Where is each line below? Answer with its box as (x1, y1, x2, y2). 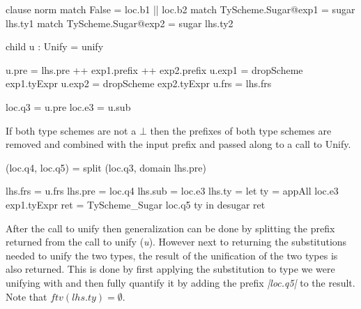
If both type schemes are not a (6, 123, 137, 137)
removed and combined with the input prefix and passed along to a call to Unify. (6, 137, 351, 151)
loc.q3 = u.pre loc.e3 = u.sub (6, 99, 131, 114)
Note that (6, 289, 47, 303)
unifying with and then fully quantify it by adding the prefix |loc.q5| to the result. (6, 275, 355, 289)
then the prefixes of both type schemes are (150, 123, 332, 137)
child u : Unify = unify (6, 39, 104, 54)
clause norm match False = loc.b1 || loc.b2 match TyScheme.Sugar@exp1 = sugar (6, 2, 355, 16)
